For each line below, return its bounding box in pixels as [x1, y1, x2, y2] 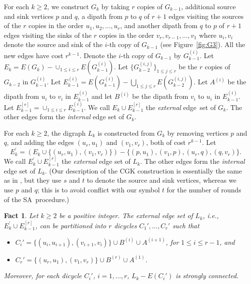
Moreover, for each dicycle [4, 270, 82, 281]
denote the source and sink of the [4, 39, 103, 49]
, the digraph [47, 127, 86, 138]
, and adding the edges [7, 137, 74, 147]
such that [172, 220, 200, 230]
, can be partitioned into [35, 220, 106, 230]
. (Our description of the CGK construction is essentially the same [45, 165, 242, 175]
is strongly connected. [176, 270, 239, 281]
